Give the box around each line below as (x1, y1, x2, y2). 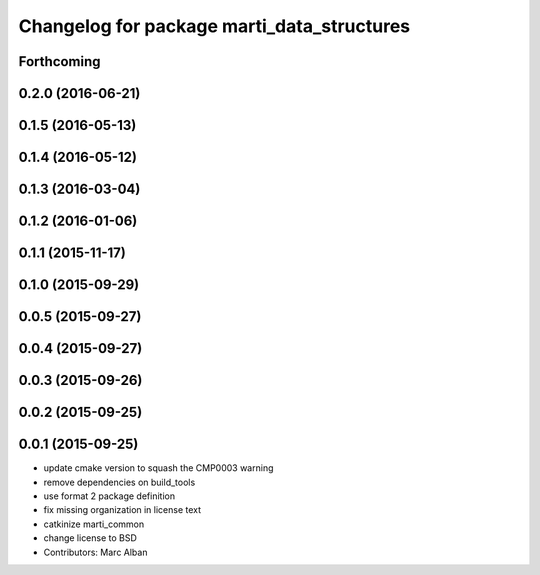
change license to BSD (43, 532, 137, 544)
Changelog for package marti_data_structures (18, 15, 411, 37)
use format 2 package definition (43, 490, 175, 502)
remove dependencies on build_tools (43, 476, 196, 488)
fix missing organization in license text (43, 504, 202, 516)
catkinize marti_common (43, 518, 145, 530)
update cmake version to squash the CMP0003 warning (43, 462, 274, 474)
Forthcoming (18, 53, 101, 70)
